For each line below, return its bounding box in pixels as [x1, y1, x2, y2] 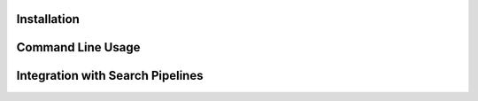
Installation [16, 12, 80, 27]
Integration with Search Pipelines [16, 68, 204, 83]
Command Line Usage [16, 40, 141, 55]
